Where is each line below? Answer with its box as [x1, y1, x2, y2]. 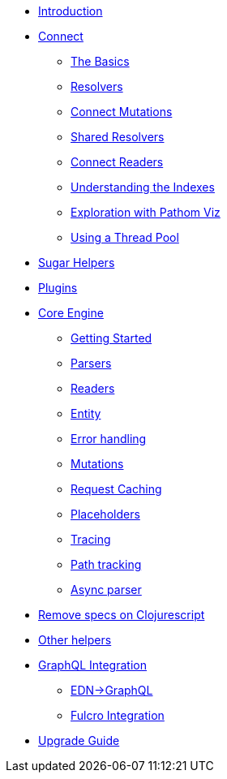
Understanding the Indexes [71, 180, 215, 194]
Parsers [71, 356, 112, 370]
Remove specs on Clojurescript [38, 608, 205, 622]
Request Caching [71, 482, 162, 496]
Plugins [38, 281, 78, 295]
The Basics [71, 54, 130, 68]
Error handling [71, 432, 147, 445]
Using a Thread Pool [71, 230, 179, 244]
